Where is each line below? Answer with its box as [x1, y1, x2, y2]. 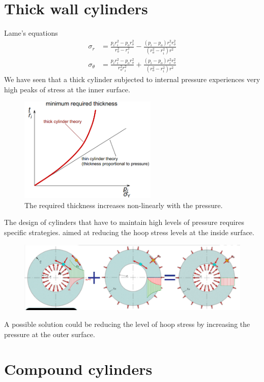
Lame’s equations [4, 28, 58, 38]
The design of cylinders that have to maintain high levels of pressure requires [4, 217, 244, 227]
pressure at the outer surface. [4, 328, 95, 339]
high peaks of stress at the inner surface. [4, 84, 130, 94]
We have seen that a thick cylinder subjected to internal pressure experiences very [4, 74, 260, 85]
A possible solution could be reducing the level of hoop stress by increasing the [4, 319, 250, 329]
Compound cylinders [4, 359, 153, 379]
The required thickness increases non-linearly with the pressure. [24, 199, 223, 210]
